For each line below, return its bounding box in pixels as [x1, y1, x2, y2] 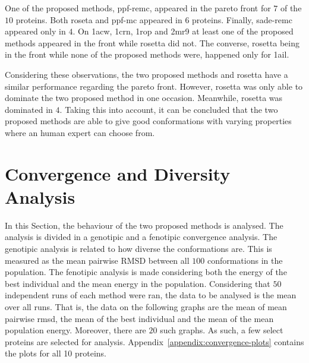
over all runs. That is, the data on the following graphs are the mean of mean [5, 301, 287, 313]
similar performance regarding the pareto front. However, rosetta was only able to [5, 80, 303, 92]
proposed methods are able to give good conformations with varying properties [5, 115, 292, 127]
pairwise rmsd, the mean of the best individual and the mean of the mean [5, 312, 274, 324]
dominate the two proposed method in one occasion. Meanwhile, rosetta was [5, 91, 283, 104]
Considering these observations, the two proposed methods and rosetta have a [5, 68, 288, 80]
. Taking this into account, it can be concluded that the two [59, 103, 278, 115]
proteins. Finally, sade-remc [192, 13, 292, 26]
